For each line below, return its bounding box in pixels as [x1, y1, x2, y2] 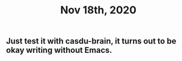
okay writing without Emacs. [6, 45, 112, 55]
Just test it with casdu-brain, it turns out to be [6, 36, 177, 46]
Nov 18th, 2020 [60, 3, 136, 17]
